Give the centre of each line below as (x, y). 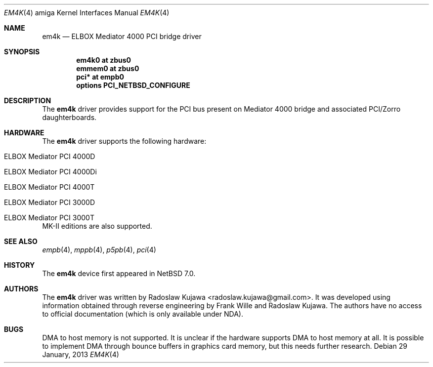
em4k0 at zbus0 (104, 60)
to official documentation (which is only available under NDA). (143, 314)
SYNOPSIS (22, 52)
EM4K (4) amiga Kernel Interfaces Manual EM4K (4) (87, 13)
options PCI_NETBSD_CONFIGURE (133, 85)
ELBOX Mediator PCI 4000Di (50, 172)
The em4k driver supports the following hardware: (124, 141)
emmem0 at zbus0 (108, 68)
